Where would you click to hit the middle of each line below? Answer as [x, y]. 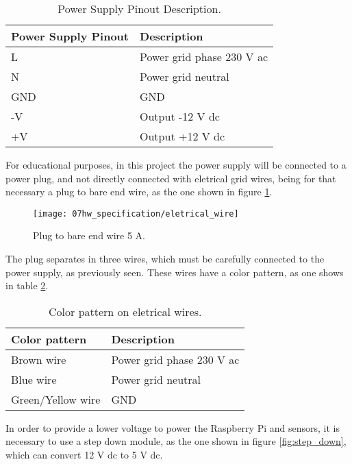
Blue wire [34, 379]
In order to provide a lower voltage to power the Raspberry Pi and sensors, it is [173, 427]
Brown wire [39, 359]
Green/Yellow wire [56, 399]
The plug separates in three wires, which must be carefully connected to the [165, 259]
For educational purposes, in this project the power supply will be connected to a [176, 164]
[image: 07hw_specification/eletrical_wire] [136, 213]
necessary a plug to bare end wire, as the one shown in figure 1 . [139, 192]
